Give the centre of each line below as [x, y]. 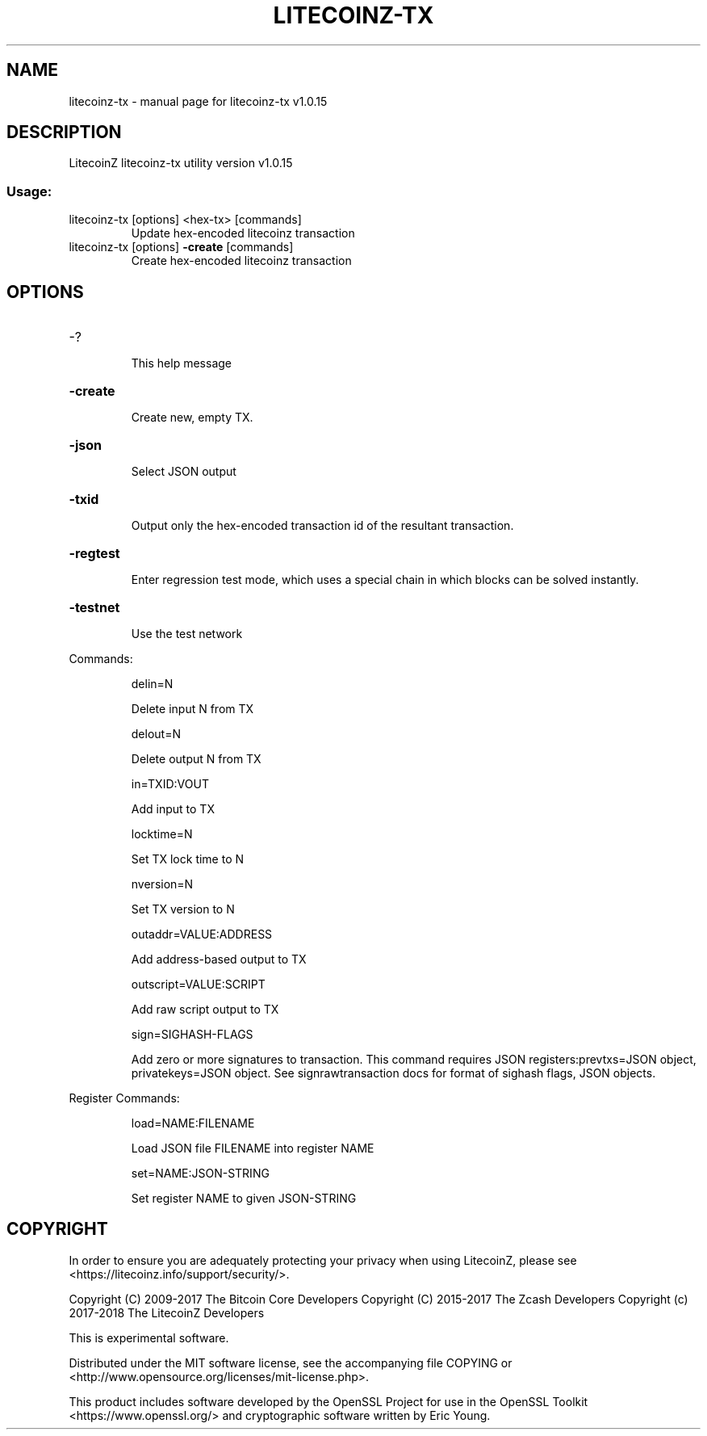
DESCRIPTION [64, 132]
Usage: [29, 191]
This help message [181, 363]
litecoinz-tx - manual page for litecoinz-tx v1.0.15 [198, 101]
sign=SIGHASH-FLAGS [192, 1035]
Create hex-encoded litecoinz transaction [241, 261]
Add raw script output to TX [205, 1010]
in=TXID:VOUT [170, 784]
